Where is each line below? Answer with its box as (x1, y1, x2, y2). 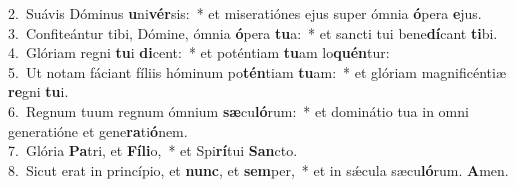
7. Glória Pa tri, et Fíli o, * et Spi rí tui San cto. (8, 140, 298, 161)
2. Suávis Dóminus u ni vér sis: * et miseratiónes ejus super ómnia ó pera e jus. (8, 3, 482, 23)
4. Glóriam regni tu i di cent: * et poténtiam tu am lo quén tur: (8, 42, 390, 63)
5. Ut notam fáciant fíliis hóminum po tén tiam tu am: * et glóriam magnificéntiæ (8, 61, 507, 82)
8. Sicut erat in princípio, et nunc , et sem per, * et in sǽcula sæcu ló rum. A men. (8, 159, 509, 180)
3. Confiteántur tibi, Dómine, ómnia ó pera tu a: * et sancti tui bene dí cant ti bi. (8, 22, 498, 43)
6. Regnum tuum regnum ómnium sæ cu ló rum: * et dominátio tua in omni (8, 100, 469, 121)
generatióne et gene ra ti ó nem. (8, 120, 188, 141)
